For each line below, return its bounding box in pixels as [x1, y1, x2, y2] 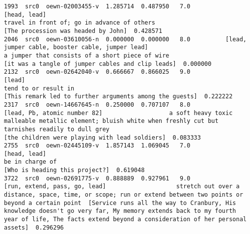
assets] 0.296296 [4, 224, 64, 231]
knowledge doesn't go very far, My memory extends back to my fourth [4, 207, 236, 215]
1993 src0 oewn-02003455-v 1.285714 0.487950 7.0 [4, 3, 191, 10]
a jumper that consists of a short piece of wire [4, 52, 169, 59]
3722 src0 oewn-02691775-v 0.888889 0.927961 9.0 [4, 175, 191, 182]
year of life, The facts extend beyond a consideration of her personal [4, 216, 247, 223]
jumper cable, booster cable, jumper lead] [4, 44, 148, 51]
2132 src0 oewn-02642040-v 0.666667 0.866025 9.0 [4, 68, 191, 76]
